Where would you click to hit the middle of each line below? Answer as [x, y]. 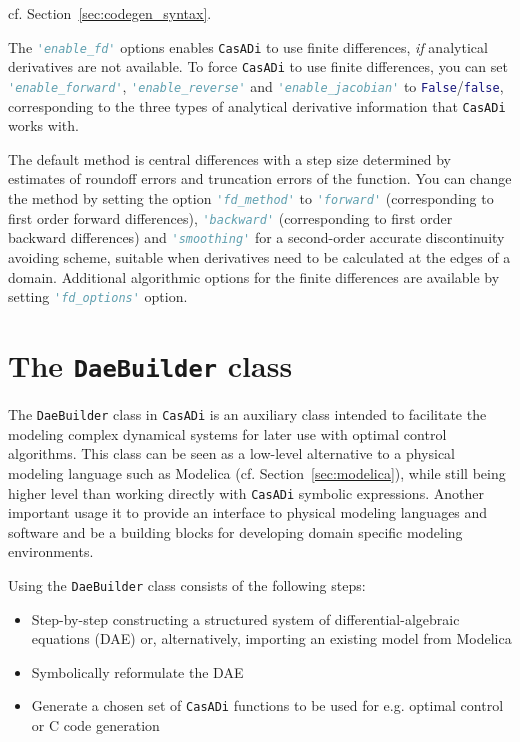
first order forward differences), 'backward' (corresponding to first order [230, 217]
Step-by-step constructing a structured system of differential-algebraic [245, 618]
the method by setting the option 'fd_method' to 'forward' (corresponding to [251, 198]
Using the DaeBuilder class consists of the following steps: [187, 584]
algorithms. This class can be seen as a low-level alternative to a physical [231, 453]
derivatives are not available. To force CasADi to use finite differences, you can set [258, 66]
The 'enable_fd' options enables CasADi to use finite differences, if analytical [248, 46]
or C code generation [95, 725]
